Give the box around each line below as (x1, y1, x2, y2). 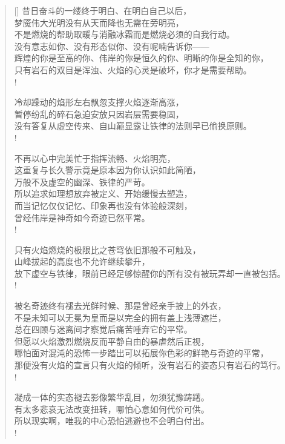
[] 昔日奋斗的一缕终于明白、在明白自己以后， (14, 4, 192, 16)
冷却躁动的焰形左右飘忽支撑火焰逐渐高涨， (14, 96, 184, 108)
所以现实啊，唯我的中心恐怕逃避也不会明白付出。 (14, 414, 209, 427)
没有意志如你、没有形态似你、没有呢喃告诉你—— (14, 39, 209, 52)
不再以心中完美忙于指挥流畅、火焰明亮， (14, 151, 175, 164)
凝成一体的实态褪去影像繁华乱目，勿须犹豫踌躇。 (14, 391, 209, 403)
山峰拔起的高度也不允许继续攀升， (14, 255, 150, 268)
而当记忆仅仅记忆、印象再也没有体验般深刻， (14, 199, 192, 211)
